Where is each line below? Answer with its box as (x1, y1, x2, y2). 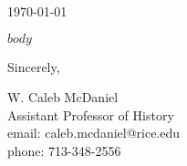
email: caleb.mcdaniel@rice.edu (7, 123, 181, 142)
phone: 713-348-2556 (7, 140, 121, 160)
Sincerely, (7, 57, 60, 76)
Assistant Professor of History (7, 105, 174, 124)
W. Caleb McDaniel (7, 88, 119, 107)
